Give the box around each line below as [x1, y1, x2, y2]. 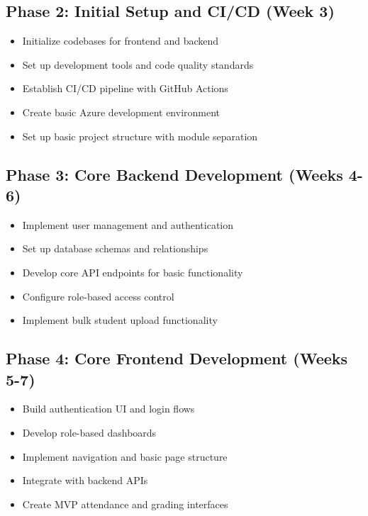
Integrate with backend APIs [22, 473, 148, 488]
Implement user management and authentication [22, 217, 234, 232]
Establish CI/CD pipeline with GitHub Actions [22, 81, 228, 96]
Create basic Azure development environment [22, 104, 221, 119]
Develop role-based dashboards [22, 425, 157, 439]
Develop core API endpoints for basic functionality [22, 264, 243, 279]
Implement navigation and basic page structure [22, 449, 228, 464]
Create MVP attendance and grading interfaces [22, 496, 228, 511]
